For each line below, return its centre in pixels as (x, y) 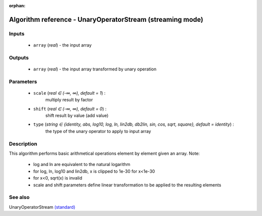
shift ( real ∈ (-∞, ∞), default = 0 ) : (70, 109)
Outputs (19, 57)
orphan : (17, 6)
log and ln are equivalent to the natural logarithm (82, 165)
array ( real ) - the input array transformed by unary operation (95, 69)
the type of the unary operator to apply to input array (98, 131)
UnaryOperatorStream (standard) (42, 207)
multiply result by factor (69, 100)
